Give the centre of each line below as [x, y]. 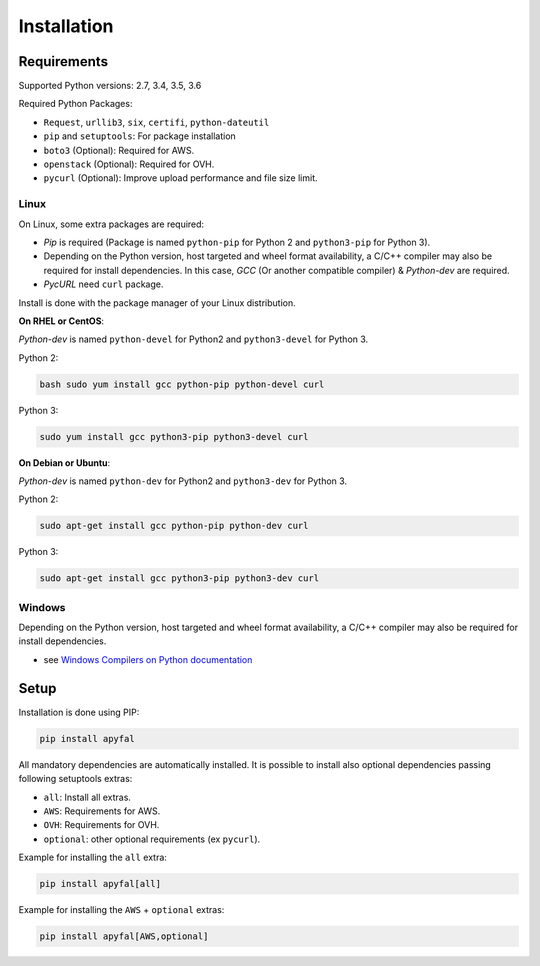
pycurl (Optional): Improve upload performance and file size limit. [180, 178]
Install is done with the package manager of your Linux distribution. [157, 302]
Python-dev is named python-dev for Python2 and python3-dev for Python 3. [183, 481]
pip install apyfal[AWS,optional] [124, 936]
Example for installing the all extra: [92, 857]
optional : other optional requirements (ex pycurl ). [152, 839]
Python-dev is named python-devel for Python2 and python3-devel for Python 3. [193, 339]
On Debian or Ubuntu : [64, 462]
